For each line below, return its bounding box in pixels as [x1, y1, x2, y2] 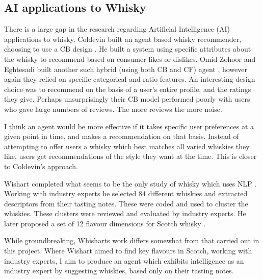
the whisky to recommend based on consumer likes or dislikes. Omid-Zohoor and [4, 53, 256, 64]
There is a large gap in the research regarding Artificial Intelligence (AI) [4, 24, 230, 34]
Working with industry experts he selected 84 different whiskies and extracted [4, 188, 248, 199]
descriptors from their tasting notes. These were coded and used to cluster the [4, 198, 248, 208]
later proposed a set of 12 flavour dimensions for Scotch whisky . [4, 218, 206, 228]
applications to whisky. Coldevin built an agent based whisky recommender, [4, 33, 242, 44]
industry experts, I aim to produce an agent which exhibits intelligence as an [4, 255, 244, 266]
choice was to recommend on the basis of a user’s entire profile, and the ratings [4, 83, 251, 94]
